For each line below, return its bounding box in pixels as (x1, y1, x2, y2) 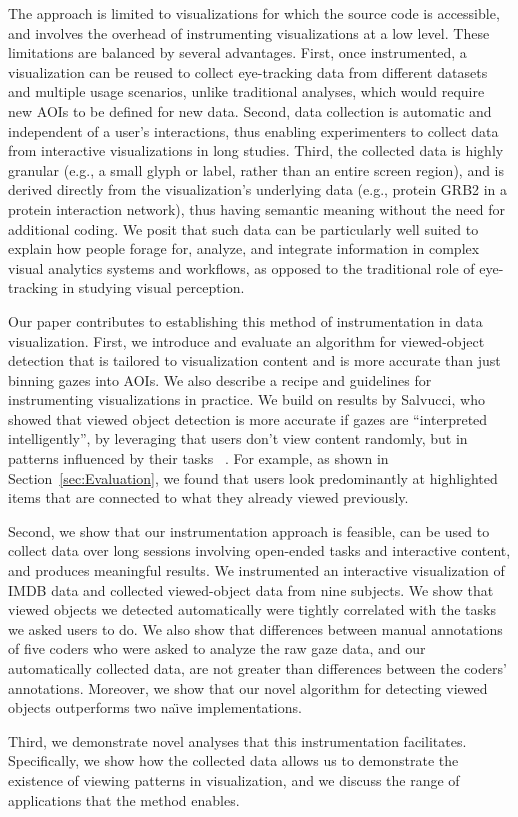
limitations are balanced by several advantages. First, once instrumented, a (8, 42, 467, 63)
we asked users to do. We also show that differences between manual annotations (8, 618, 503, 639)
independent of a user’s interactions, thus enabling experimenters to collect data (8, 120, 499, 141)
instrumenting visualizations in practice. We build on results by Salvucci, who (8, 389, 485, 410)
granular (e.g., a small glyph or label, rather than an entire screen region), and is (8, 159, 505, 180)
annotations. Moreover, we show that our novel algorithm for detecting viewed (8, 677, 488, 698)
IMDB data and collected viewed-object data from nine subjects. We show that (8, 579, 494, 600)
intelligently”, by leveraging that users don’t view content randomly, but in (8, 428, 468, 449)
